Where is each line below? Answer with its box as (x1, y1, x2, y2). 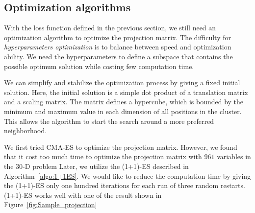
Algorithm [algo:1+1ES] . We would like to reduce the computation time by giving (4, 170, 251, 181)
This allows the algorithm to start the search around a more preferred (4, 116, 214, 126)
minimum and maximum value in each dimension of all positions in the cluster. (4, 106, 242, 116)
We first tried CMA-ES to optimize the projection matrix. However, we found (4, 142, 237, 152)
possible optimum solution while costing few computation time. (4, 61, 194, 71)
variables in (217, 151, 251, 162)
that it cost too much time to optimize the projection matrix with (4, 151, 202, 162)
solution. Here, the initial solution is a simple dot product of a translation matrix (4, 87, 248, 97)
